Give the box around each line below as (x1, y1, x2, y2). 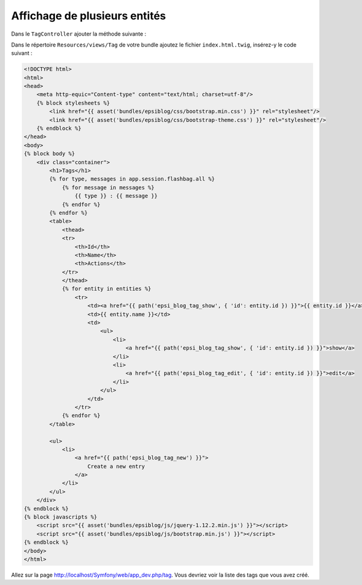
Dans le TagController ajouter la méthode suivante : (11, 30, 147, 37)
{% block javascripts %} (24, 514, 98, 520)
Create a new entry (87, 462, 145, 470)
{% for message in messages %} (62, 184, 155, 191)
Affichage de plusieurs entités (11, 9, 166, 22)
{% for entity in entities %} (62, 286, 151, 292)
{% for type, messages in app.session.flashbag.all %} (49, 176, 215, 182)
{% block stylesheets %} (36, 100, 110, 106)
